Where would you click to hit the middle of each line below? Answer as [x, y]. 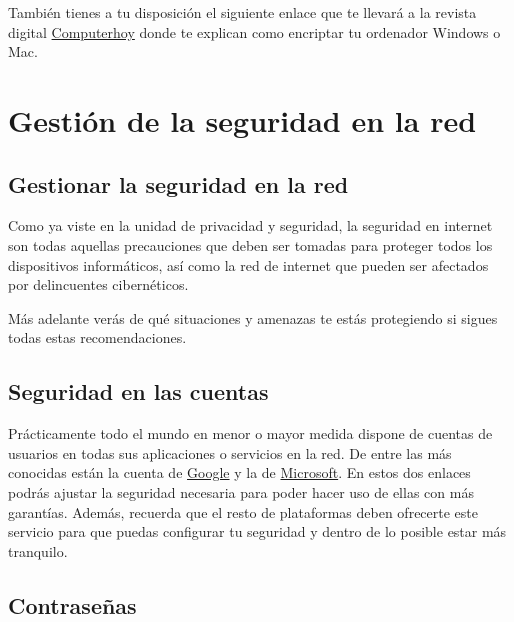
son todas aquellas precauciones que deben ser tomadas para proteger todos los [250, 244]
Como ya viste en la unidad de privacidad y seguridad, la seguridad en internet [250, 225]
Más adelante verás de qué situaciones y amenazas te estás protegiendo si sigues [253, 317]
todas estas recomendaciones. [97, 337]
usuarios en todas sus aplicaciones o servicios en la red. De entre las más [230, 452]
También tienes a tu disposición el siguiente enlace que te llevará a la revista [242, 12]
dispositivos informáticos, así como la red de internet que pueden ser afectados [248, 264]
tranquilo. [38, 550]
